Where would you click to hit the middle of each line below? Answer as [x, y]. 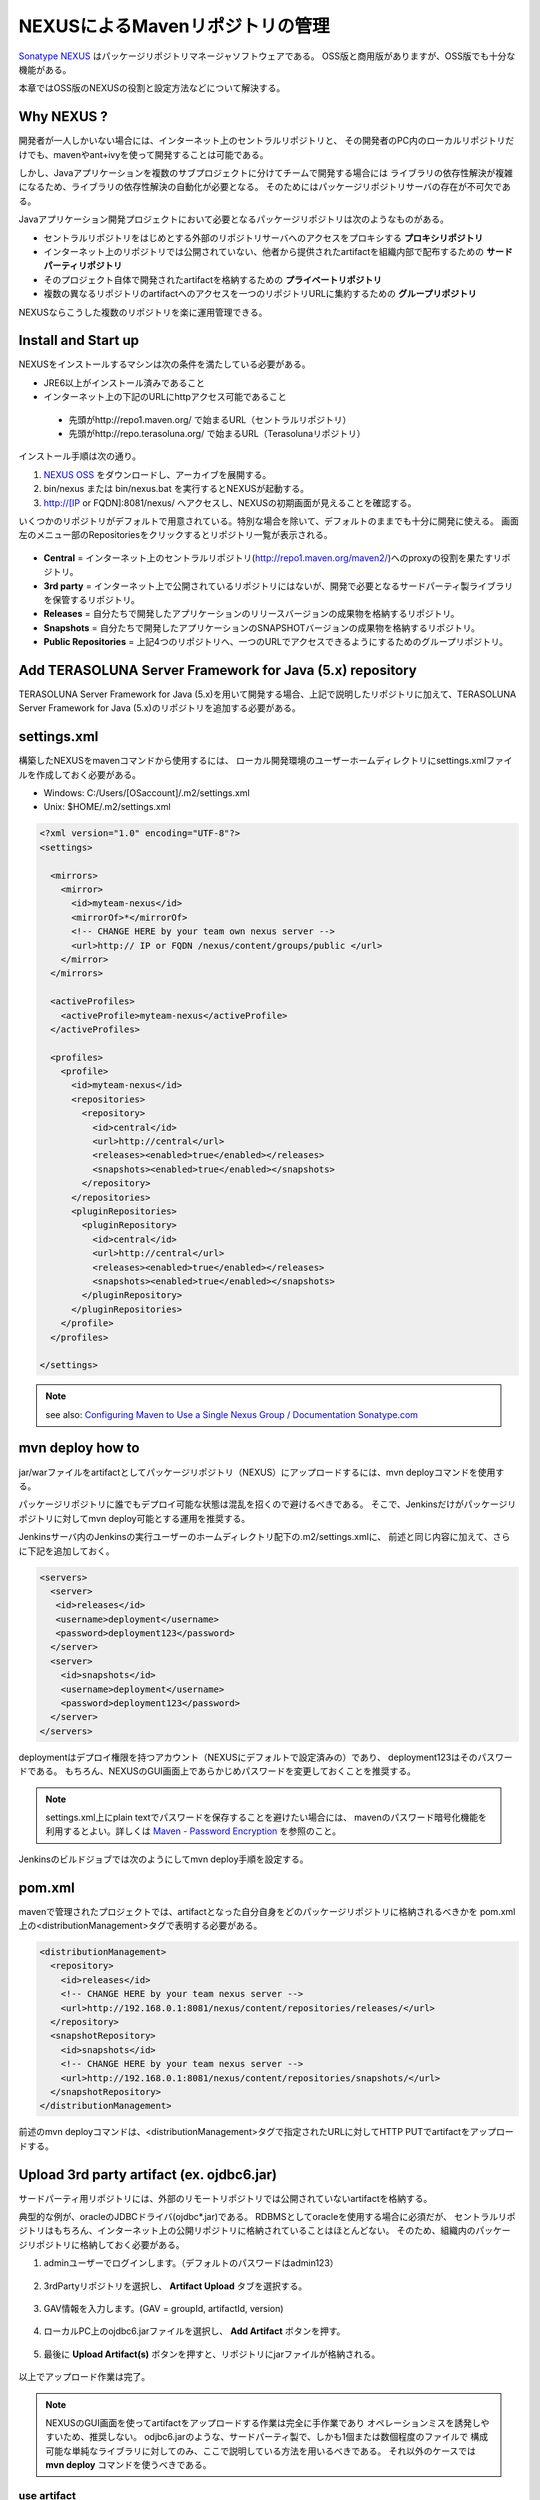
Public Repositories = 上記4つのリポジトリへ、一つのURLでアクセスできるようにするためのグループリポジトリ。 [276, 642]
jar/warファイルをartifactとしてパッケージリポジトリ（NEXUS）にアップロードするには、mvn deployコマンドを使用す [261, 1472]
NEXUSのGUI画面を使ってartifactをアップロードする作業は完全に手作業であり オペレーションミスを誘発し [263, 2422]
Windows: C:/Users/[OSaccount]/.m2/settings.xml [146, 793]
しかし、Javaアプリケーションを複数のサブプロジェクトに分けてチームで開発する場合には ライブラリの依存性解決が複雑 [266, 173]
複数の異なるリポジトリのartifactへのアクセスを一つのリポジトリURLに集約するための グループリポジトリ [260, 294]
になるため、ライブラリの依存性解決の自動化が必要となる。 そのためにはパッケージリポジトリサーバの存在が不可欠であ [264, 187]
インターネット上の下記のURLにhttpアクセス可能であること [165, 397]
